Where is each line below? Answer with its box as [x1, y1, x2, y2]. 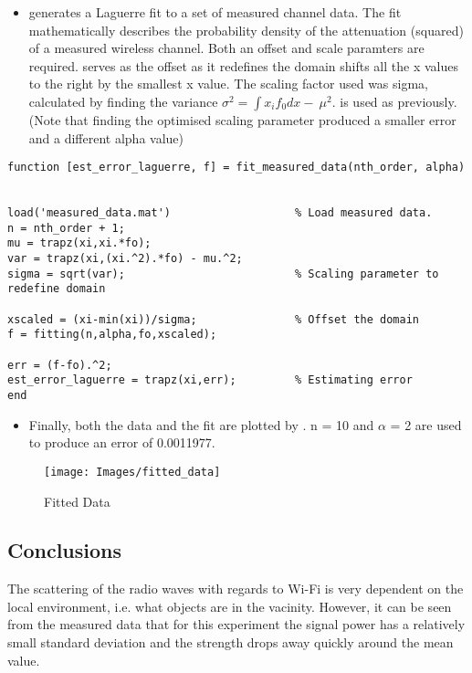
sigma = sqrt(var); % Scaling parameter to [7, 267, 439, 280]
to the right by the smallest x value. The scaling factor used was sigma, [28, 74, 429, 93]
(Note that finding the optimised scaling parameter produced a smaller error [28, 110, 456, 129]
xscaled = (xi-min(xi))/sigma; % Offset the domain [7, 312, 420, 326]
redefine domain [7, 282, 106, 296]
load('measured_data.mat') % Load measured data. [7, 206, 433, 220]
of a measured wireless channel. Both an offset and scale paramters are [28, 38, 425, 58]
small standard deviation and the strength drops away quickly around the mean [7, 633, 454, 652]
